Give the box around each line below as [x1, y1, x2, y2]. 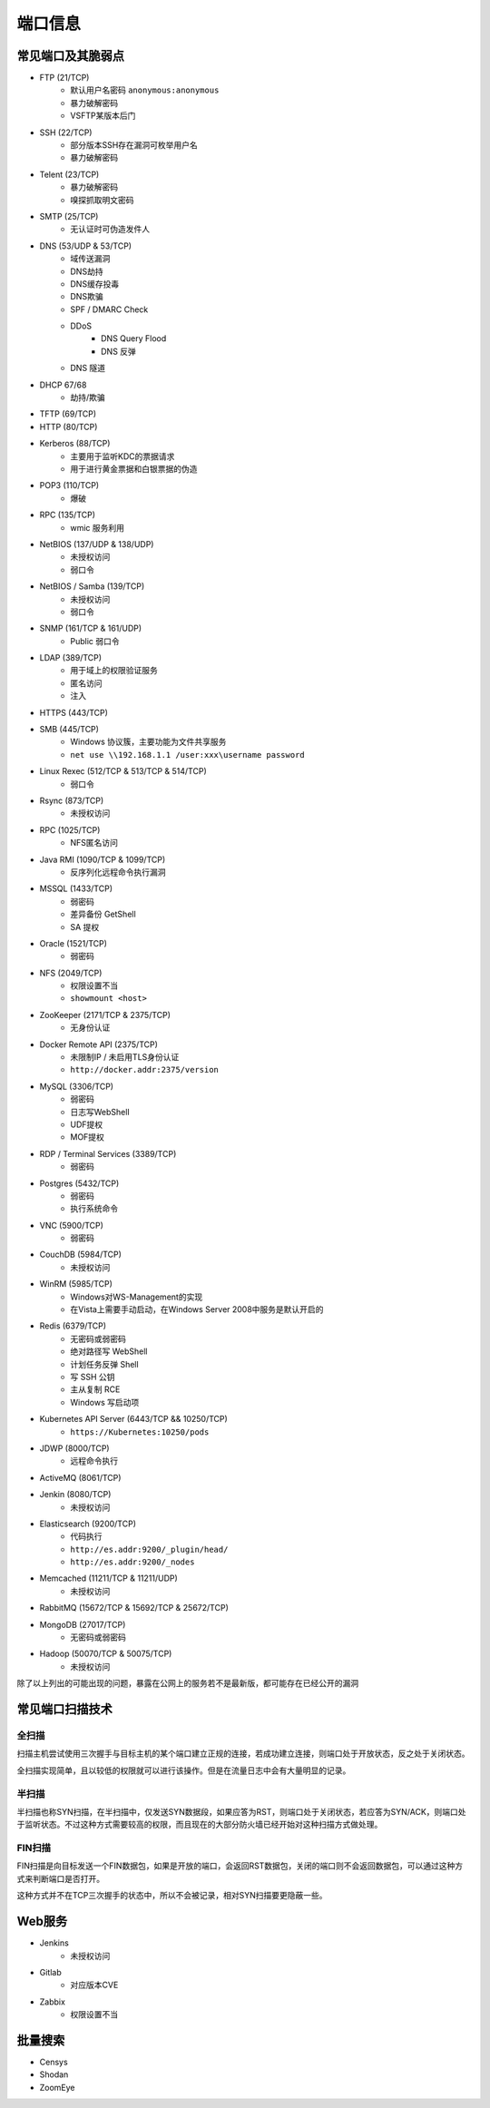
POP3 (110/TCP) [39, 480, 100, 491]
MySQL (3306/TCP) [39, 1081, 113, 1092]
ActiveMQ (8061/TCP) [39, 1472, 122, 1483]
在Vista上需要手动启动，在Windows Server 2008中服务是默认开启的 [70, 1304, 324, 1315]
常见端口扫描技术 [16, 1701, 113, 1717]
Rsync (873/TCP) [39, 795, 104, 806]
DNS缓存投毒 [70, 278, 120, 289]
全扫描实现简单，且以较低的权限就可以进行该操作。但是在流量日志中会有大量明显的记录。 [16, 1765, 351, 1776]
